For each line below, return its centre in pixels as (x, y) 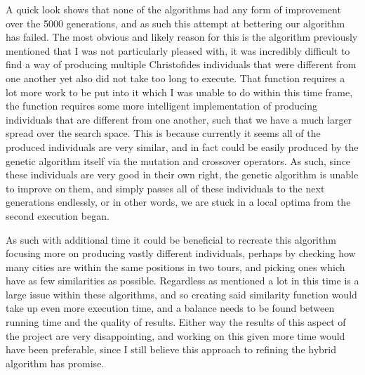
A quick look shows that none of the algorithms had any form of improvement (173, 9)
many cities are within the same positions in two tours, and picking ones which (175, 267)
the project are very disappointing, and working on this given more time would (175, 335)
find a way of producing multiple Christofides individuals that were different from (181, 64)
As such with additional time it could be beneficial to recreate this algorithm (171, 239)
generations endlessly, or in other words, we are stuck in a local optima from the (178, 202)
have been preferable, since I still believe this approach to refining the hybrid (171, 349)
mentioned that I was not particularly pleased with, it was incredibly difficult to (178, 50)
